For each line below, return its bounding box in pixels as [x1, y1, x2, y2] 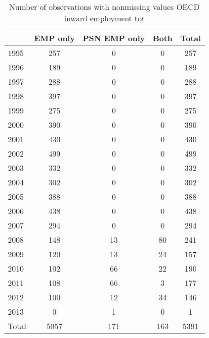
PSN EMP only [83, 32, 145, 44]
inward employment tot [64, 12, 145, 24]
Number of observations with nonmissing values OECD [9, 1, 200, 12]
